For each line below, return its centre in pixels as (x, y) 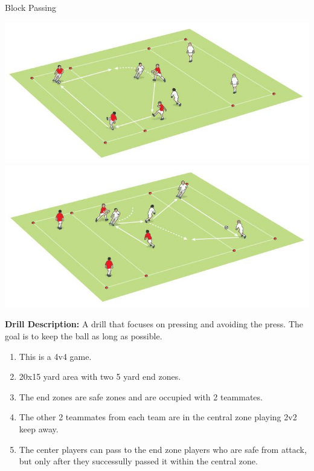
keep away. (39, 429)
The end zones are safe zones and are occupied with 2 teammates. (141, 396)
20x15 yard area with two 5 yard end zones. (100, 376)
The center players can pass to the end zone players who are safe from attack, (163, 449)
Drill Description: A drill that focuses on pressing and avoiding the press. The (154, 324)
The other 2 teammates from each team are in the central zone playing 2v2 (158, 417)
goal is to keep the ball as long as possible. (84, 336)
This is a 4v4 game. (55, 356)
